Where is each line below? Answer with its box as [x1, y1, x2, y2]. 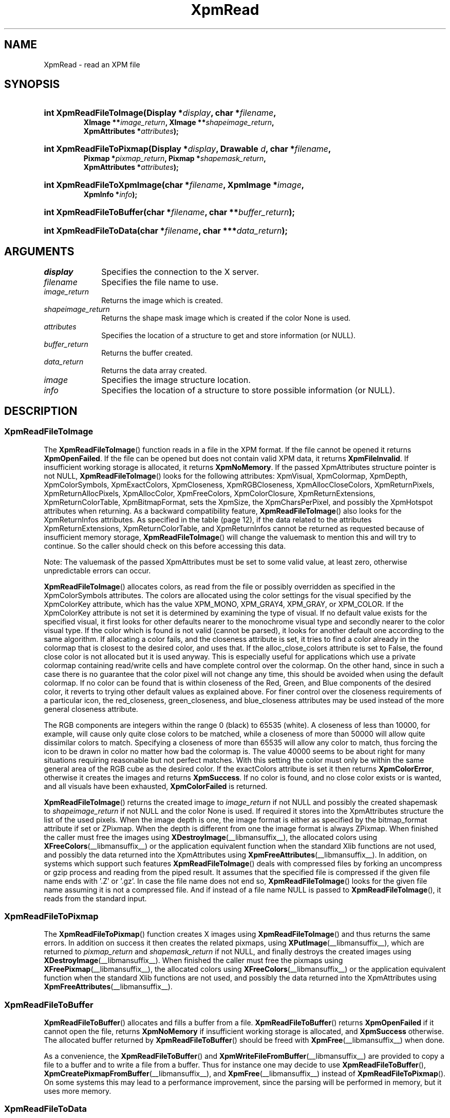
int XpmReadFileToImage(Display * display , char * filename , [44, 108, 276, 118]
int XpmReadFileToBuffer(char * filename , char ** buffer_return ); [44, 207, 295, 218]
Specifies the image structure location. [101, 375, 251, 386]
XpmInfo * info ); [83, 190, 138, 199]
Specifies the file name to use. [101, 277, 218, 288]
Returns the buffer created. [101, 348, 193, 358]
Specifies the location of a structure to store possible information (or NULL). [101, 385, 395, 396]
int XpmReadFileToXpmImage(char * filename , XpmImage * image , [44, 180, 305, 190]
